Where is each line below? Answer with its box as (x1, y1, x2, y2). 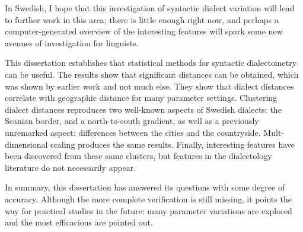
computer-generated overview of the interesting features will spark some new (5, 25, 283, 37)
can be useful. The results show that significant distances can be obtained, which (5, 68, 299, 80)
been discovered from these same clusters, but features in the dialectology (5, 150, 272, 162)
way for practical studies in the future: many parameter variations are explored (5, 204, 292, 217)
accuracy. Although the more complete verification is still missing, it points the (5, 192, 292, 205)
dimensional (5, 138, 48, 150)
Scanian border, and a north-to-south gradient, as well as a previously (5, 115, 259, 127)
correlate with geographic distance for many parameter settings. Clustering (5, 91, 278, 104)
